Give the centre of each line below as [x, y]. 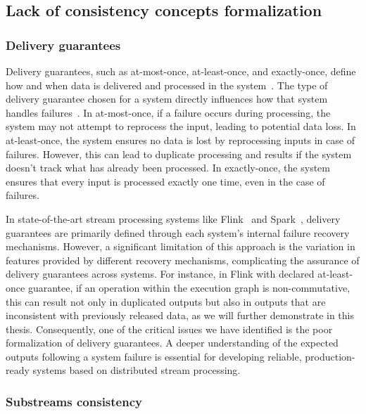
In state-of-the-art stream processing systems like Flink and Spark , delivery [173, 218]
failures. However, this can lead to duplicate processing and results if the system [179, 154]
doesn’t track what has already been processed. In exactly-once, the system [168, 168]
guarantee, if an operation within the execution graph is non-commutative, [189, 287]
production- [330, 356]
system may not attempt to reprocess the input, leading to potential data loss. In [181, 126]
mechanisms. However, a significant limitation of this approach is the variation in [181, 246]
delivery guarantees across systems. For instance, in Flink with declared [160, 274]
